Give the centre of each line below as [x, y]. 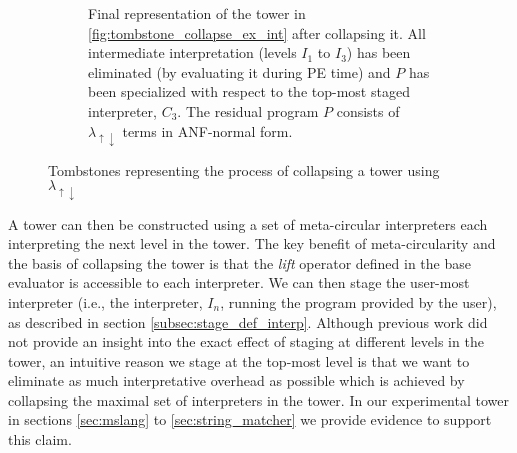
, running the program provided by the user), [358, 301]
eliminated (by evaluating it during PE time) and [239, 71]
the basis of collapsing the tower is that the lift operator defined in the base [239, 262]
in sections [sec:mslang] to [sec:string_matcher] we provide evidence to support [250, 419]
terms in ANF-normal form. [207, 130]
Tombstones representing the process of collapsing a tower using [244, 169]
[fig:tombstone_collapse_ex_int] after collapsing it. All [257, 32]
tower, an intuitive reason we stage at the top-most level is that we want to [239, 360]
